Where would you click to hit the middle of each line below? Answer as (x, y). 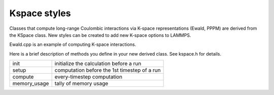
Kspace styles (40, 13)
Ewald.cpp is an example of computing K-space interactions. (73, 44)
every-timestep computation (89, 77)
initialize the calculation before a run (98, 64)
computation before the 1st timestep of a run (108, 70)
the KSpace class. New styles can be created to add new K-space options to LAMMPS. (100, 35)
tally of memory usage (81, 83)
